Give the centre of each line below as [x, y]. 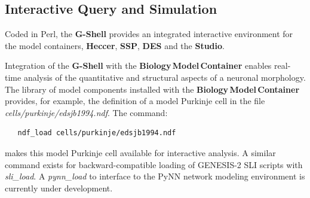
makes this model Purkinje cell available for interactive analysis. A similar [140, 152]
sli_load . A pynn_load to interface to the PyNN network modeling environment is [155, 176]
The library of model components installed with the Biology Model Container [152, 89]
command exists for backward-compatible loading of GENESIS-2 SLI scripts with [154, 164]
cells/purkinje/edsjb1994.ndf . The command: [86, 112]
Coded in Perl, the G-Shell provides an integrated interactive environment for [149, 34]
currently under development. [59, 188]
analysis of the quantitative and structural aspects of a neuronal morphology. [165, 77]
